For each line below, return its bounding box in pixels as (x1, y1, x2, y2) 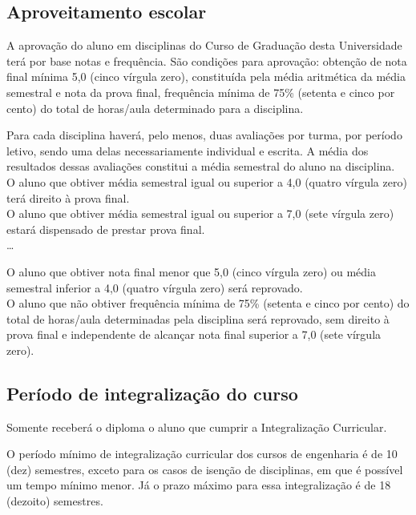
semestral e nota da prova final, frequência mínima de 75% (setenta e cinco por (6, 83, 395, 100)
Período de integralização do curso (6, 380, 298, 405)
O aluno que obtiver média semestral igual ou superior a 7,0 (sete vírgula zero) (6, 205, 394, 222)
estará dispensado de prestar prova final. (6, 220, 205, 237)
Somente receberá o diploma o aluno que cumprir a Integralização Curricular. (6, 418, 387, 435)
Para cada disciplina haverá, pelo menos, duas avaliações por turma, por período (6, 127, 402, 143)
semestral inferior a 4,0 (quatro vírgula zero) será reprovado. (6, 279, 303, 296)
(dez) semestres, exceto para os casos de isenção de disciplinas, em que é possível (6, 461, 403, 477)
